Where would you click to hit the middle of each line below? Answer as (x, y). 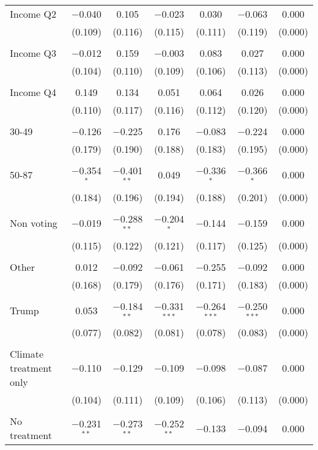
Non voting (34, 223)
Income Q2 (33, 14)
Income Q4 (33, 92)
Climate (27, 354)
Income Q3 (33, 53)
